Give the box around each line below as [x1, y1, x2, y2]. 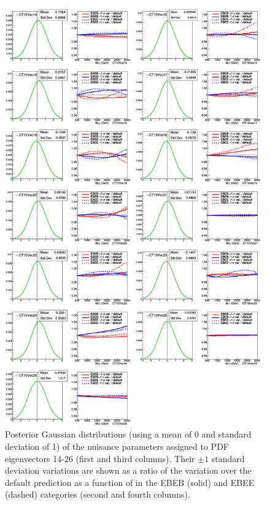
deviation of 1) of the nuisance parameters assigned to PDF [5, 440, 229, 453]
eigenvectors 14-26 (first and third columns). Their [5, 452, 195, 465]
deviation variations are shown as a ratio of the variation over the [5, 464, 252, 477]
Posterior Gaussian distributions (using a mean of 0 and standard [5, 428, 252, 441]
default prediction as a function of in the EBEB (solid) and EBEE [5, 476, 255, 488]
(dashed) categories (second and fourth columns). [5, 488, 190, 501]
